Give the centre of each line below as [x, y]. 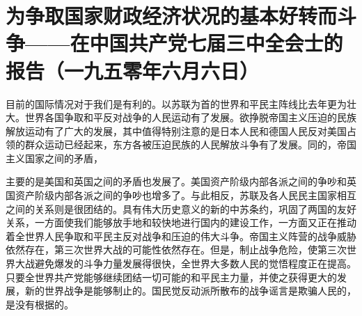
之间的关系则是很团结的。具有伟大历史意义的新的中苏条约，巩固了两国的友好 [181, 208]
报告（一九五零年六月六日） [133, 70]
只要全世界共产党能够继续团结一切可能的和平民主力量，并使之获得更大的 [171, 277]
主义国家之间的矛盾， [54, 158]
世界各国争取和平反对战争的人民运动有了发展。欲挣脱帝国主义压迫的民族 [190, 117]
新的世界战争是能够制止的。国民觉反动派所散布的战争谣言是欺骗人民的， [190, 291]
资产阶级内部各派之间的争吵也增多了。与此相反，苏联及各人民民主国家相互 [186, 195]
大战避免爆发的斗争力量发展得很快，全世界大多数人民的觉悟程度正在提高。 [186, 263]
